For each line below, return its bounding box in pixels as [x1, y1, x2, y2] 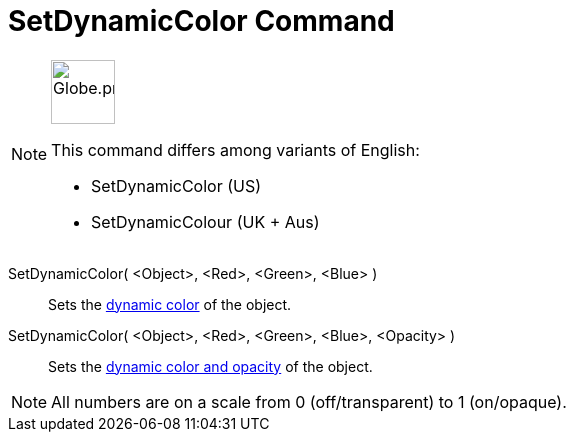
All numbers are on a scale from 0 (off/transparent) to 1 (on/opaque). [51, 391, 567, 412]
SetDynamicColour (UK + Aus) [91, 211, 320, 232]
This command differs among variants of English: [51, 139, 420, 160]
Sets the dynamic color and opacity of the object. [48, 357, 373, 375]
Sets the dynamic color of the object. [48, 295, 292, 313]
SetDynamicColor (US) [91, 175, 262, 196]
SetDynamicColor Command [8, 4, 395, 38]
